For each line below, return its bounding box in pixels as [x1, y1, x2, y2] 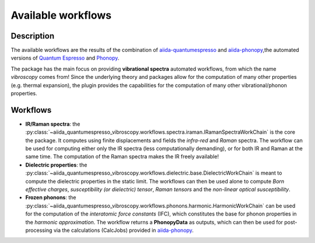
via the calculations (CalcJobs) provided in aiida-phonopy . [53, 227, 194, 234]
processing [25, 227, 52, 234]
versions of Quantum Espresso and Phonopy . [10, 54, 120, 61]
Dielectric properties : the [25, 161, 87, 168]
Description [10, 31, 55, 41]
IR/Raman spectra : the [25, 120, 80, 127]
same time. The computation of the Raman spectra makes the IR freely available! [25, 153, 219, 160]
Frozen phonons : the [25, 194, 76, 201]
